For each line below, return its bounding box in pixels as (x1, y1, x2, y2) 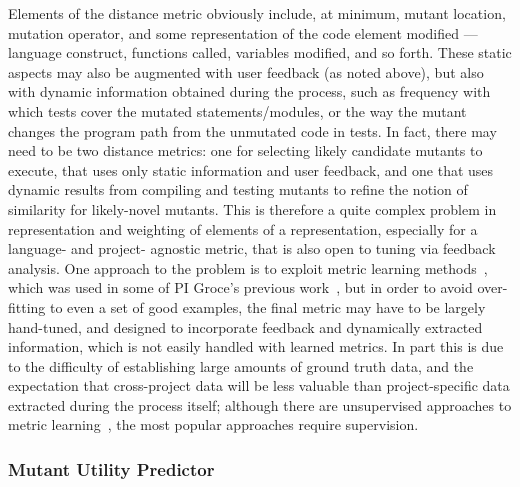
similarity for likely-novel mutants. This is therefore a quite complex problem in (8, 198, 497, 219)
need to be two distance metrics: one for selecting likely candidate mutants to (8, 140, 483, 161)
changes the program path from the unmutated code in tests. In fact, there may (8, 120, 497, 141)
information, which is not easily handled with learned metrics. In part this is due (8, 336, 504, 357)
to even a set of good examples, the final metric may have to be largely (50, 296, 486, 317)
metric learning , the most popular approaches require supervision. (8, 414, 419, 435)
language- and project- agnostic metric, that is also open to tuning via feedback (8, 238, 496, 259)
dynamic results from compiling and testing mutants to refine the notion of (8, 179, 468, 200)
